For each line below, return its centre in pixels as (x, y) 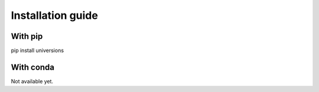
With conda (33, 67)
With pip (27, 36)
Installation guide (55, 15)
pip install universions (38, 51)
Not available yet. (32, 81)
